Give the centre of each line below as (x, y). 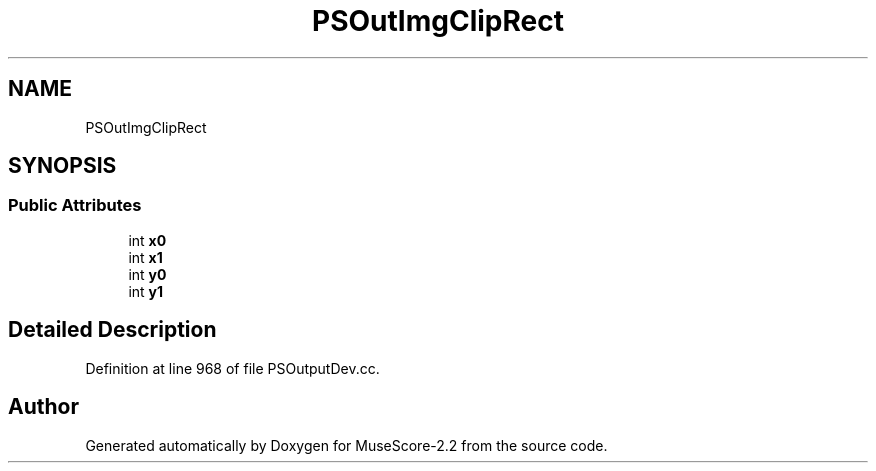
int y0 (147, 274)
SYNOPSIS (62, 166)
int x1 (145, 257)
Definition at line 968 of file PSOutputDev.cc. (232, 368)
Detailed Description (112, 330)
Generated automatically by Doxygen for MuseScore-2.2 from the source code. (346, 445)
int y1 (146, 291)
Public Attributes (75, 205)
